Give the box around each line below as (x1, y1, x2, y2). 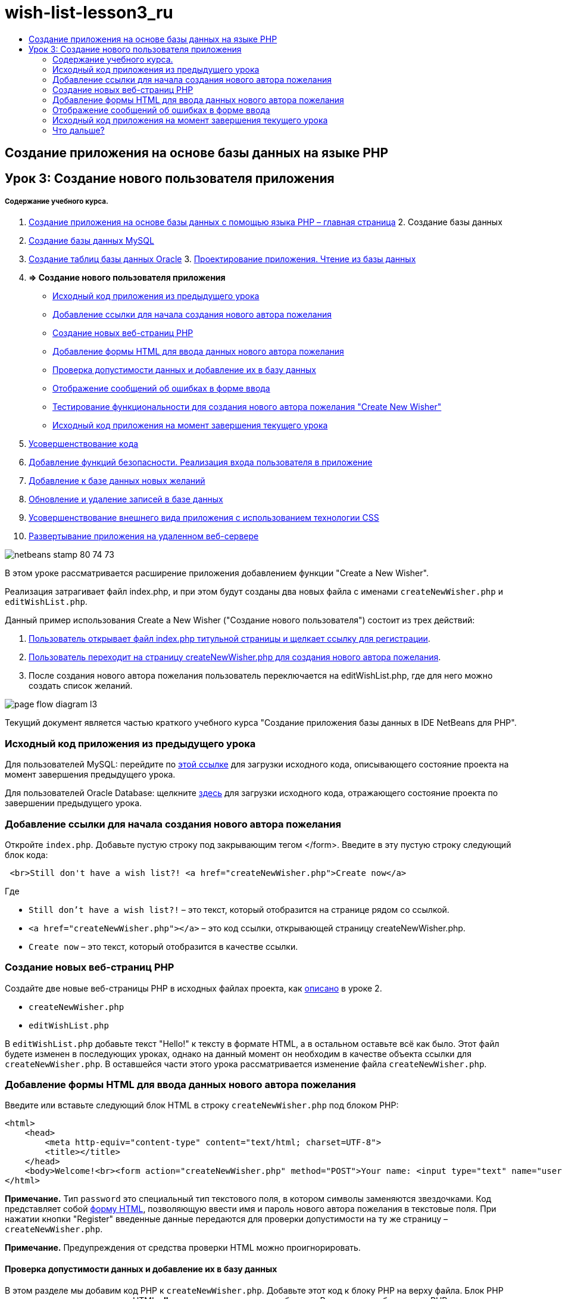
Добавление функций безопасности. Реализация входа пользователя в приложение (29, 457, 373, 468)
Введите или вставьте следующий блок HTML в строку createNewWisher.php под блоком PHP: (5, 1100, 399, 1111)
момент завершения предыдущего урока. (5, 769, 176, 780)
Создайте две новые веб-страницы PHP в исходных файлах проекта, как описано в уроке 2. (5, 983, 382, 993)
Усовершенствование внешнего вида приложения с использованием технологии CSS (29, 512, 379, 523)
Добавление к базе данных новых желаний (29, 476, 205, 486)
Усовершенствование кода (29, 439, 139, 449)
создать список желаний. (29, 680, 133, 691)
